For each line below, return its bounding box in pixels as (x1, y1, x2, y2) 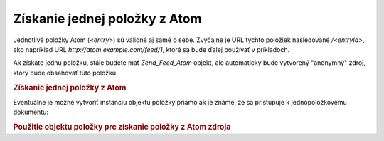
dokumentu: (13, 108, 49, 117)
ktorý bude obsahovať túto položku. (13, 68, 118, 77)
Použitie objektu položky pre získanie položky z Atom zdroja (13, 122, 231, 132)
